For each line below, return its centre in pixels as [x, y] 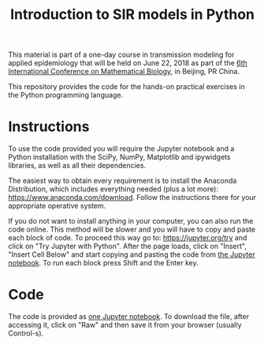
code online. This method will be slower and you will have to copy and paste [132, 229]
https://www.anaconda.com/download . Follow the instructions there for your [132, 198]
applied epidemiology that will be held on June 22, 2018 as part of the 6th [128, 63]
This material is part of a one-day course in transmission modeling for [121, 55]
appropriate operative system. [57, 206]
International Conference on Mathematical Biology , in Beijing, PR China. [124, 72]
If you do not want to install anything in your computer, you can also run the [131, 221]
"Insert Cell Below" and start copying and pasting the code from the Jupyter [132, 254]
